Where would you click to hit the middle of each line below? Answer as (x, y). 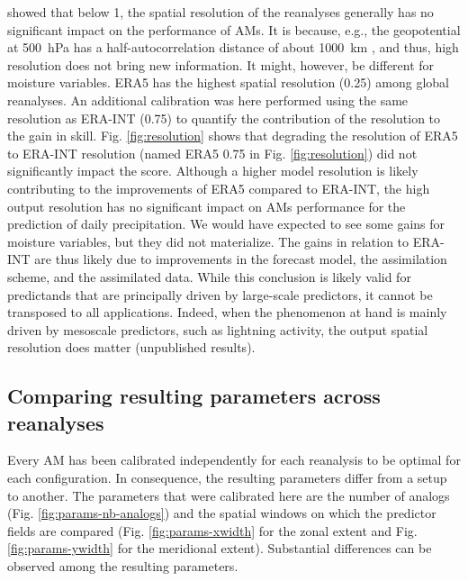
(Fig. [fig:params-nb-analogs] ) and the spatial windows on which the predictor (222, 513)
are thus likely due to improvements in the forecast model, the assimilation (241, 259)
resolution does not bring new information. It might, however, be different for (221, 64)
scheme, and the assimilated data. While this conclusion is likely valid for (209, 276)
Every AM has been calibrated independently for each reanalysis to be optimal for (234, 460)
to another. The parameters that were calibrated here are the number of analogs (229, 495)
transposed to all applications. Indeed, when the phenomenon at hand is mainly (227, 312)
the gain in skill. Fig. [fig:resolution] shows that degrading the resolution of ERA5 (233, 136)
